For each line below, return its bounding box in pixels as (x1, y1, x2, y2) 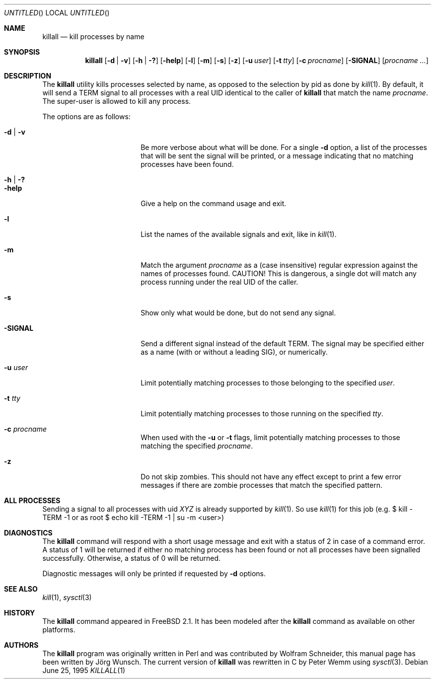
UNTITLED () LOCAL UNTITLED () (4, 8, 110, 17)
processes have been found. (141, 160, 234, 168)
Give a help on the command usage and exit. (141, 199, 287, 208)
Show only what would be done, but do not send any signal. (141, 308, 336, 317)
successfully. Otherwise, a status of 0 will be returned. (42, 554, 221, 562)
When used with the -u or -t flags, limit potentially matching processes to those (141, 433, 400, 442)
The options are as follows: (42, 112, 131, 121)
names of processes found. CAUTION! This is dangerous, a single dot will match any (141, 269, 417, 278)
